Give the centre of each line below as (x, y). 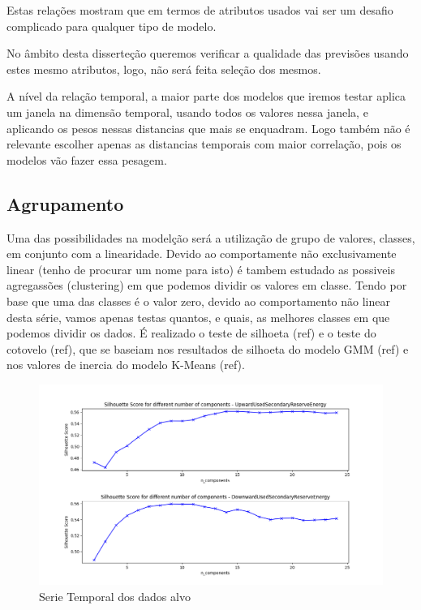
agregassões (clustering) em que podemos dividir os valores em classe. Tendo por (207, 285)
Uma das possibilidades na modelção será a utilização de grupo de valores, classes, (211, 237)
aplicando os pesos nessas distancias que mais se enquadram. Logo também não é (208, 128)
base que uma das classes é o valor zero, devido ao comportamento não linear (198, 301)
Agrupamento (65, 203)
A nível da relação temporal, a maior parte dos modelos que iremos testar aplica (206, 96)
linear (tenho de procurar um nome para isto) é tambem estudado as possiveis (201, 269)
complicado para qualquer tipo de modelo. (112, 26)
